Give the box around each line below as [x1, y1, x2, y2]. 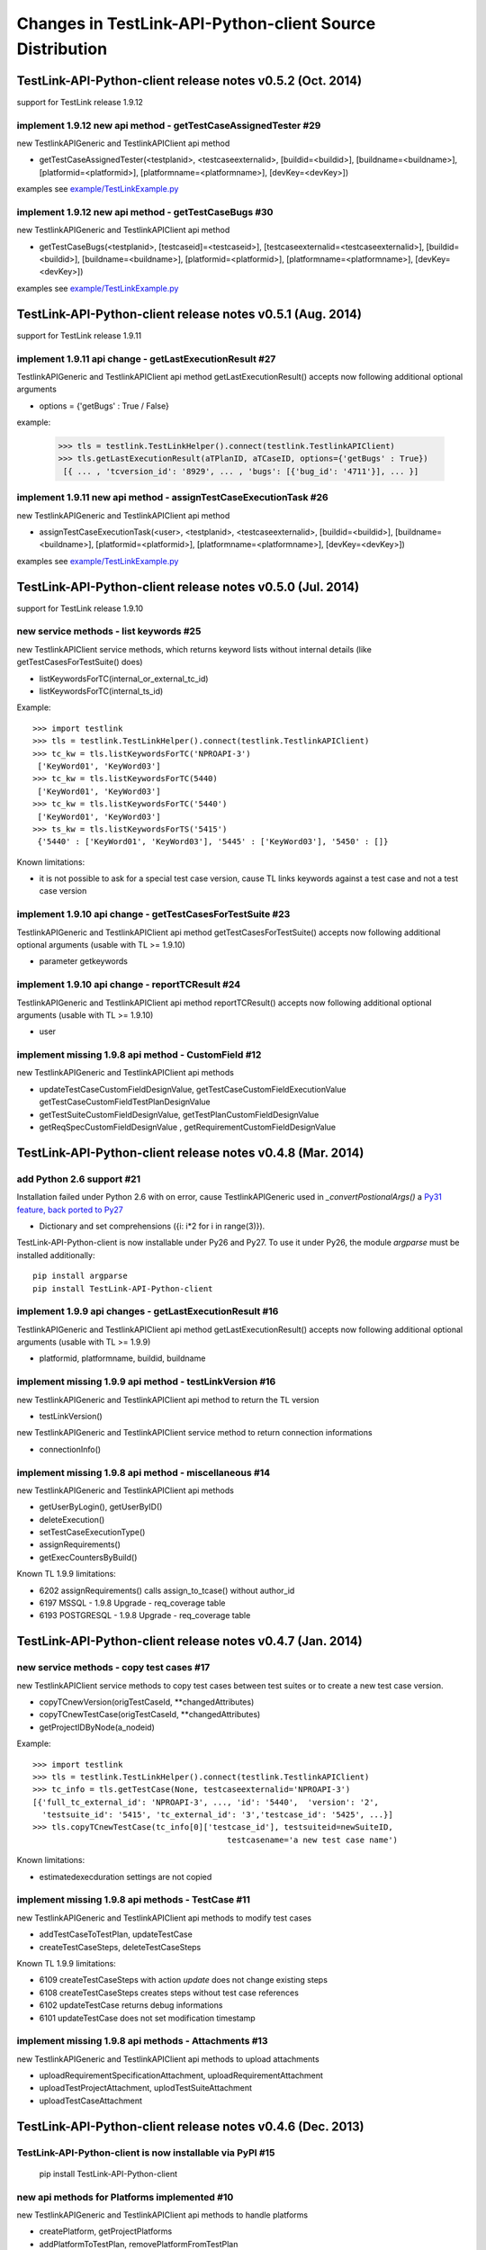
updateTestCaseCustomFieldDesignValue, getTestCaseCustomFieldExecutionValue [39, 1084, 346, 1094]
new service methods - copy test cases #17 [16, 1661, 211, 1674]
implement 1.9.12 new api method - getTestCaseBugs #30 [16, 205, 274, 218]
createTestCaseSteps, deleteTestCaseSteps [39, 1941, 202, 1952]
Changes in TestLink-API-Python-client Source [16, 13, 376, 33]
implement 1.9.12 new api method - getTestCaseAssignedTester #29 [16, 119, 321, 131]
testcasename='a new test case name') [226, 1834, 399, 1845]
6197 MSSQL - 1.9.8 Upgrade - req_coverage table [39, 1597, 226, 1608]
